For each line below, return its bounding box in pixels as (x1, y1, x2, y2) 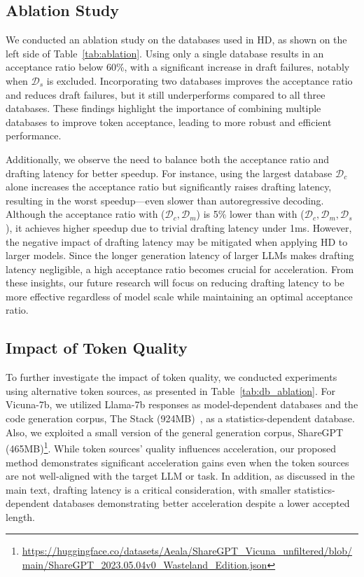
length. (6, 509, 36, 524)
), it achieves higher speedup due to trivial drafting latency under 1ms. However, (6, 220, 352, 235)
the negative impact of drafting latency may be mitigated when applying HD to (6, 234, 348, 249)
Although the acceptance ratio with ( (6, 207, 165, 221)
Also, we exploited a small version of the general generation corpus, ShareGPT (6, 424, 344, 439)
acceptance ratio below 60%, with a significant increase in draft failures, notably (6, 60, 350, 74)
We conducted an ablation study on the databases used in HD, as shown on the (6, 32, 347, 47)
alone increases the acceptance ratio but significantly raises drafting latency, (6, 179, 332, 194)
